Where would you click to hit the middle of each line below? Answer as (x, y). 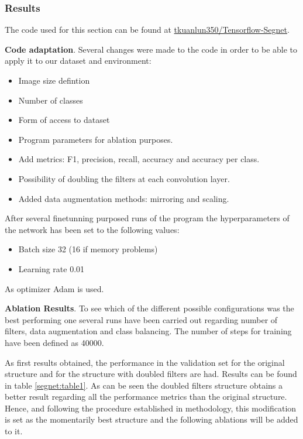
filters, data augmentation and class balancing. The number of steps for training (148, 331)
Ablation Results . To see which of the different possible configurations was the (149, 308)
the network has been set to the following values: (92, 229)
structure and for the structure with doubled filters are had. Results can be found (151, 374)
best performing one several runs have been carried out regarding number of (141, 319)
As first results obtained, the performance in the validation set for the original (145, 362)
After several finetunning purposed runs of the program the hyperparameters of (147, 218)
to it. (14, 431)
